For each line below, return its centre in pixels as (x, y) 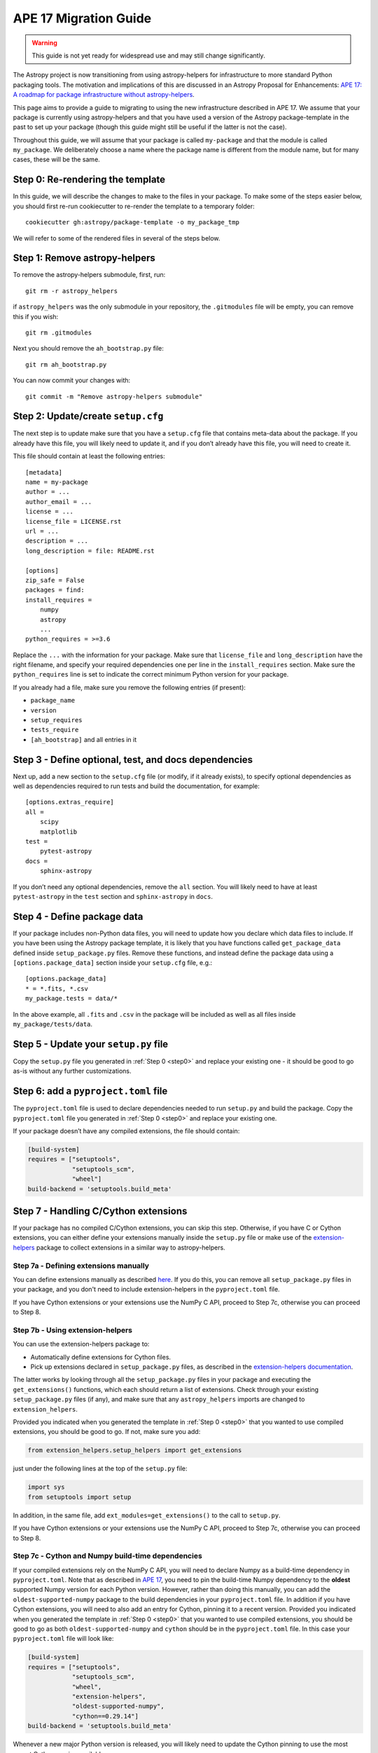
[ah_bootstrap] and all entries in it (84, 739)
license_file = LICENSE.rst (73, 521)
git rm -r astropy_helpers (72, 291)
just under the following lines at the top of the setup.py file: (100, 1468)
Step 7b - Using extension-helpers (73, 1330)
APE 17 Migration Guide (82, 18)
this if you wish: (36, 316)
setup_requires (57, 720)
